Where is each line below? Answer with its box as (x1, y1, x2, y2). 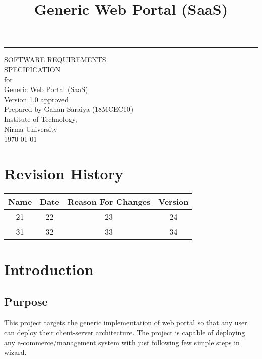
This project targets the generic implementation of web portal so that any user (4, 317, 247, 328)
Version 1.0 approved (4, 94, 69, 104)
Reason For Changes (67, 195, 151, 207)
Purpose (4, 293, 48, 309)
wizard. (4, 347, 27, 357)
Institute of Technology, (4, 113, 77, 124)
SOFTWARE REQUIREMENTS (4, 54, 106, 65)
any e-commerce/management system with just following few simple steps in (4, 337, 240, 347)
